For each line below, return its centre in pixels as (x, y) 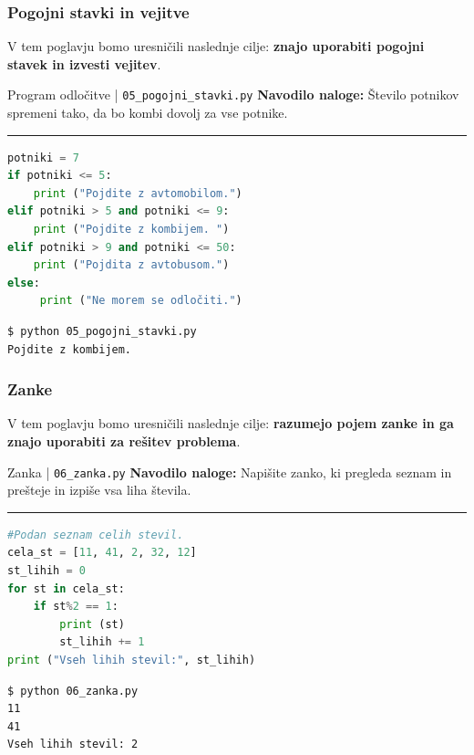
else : (24, 283)
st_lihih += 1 (102, 642)
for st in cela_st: (66, 588)
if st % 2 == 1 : (76, 607)
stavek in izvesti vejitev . (84, 63)
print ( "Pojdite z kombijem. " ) (131, 230)
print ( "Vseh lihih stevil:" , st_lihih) (132, 660)
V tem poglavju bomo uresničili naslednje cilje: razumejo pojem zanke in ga (231, 423)
